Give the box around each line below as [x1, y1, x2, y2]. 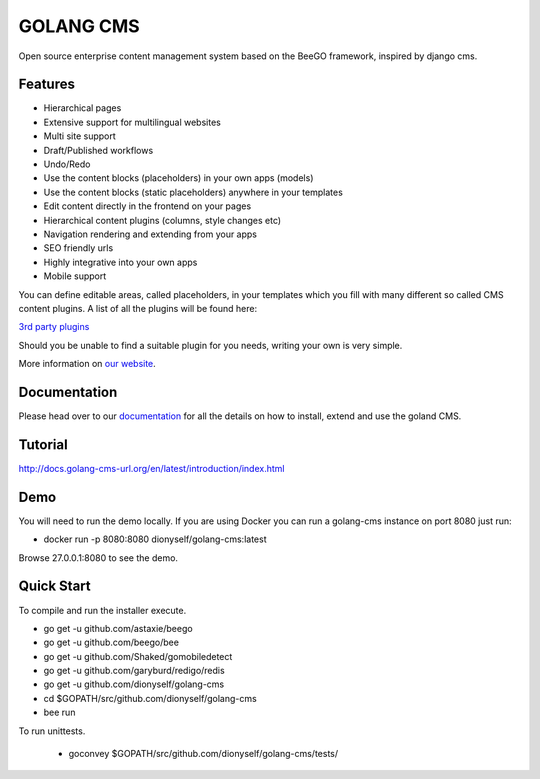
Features [18, 76, 75, 93]
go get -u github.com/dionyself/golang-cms [43, 678, 225, 690]
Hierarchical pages [43, 102, 122, 114]
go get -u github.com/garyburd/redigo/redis [43, 665, 225, 677]
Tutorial [18, 436, 69, 453]
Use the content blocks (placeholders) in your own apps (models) [43, 172, 314, 184]
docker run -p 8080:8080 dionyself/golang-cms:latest [43, 533, 267, 545]
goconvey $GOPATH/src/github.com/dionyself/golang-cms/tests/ [68, 748, 339, 760]
